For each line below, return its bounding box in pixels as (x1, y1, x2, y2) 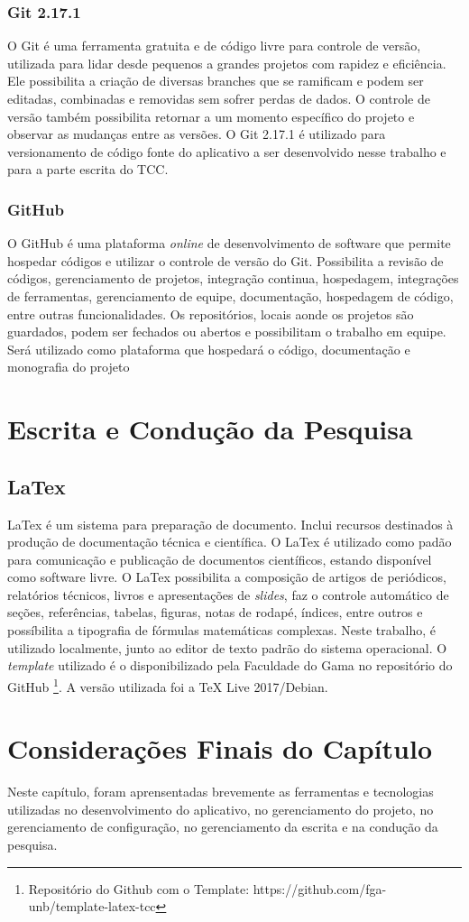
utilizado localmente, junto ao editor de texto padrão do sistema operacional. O (7, 638, 447, 657)
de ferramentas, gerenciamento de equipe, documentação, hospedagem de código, (7, 286, 454, 305)
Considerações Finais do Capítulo (7, 730, 432, 767)
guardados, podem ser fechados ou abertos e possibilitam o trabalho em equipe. (7, 322, 446, 341)
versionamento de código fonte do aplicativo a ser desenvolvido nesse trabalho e (7, 142, 446, 161)
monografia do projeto (7, 357, 130, 376)
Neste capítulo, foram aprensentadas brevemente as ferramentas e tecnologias (7, 782, 434, 801)
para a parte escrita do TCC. (7, 160, 169, 179)
